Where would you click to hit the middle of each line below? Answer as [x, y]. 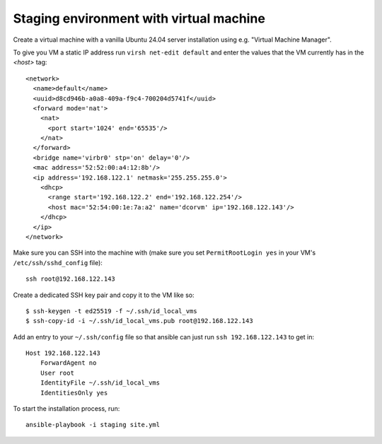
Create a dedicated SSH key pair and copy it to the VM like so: [104, 295]
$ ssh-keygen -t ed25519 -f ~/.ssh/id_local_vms [111, 311]
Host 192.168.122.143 [63, 353]
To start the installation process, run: [66, 409]
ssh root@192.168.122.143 [71, 279]
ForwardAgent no [68, 363]
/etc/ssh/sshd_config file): [58, 262]
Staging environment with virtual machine [139, 18]
